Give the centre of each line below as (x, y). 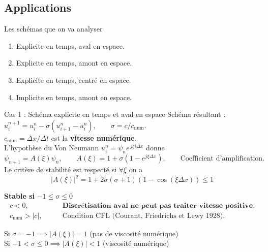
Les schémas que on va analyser (53, 29)
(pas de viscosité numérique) (134, 233)
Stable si (20, 196)
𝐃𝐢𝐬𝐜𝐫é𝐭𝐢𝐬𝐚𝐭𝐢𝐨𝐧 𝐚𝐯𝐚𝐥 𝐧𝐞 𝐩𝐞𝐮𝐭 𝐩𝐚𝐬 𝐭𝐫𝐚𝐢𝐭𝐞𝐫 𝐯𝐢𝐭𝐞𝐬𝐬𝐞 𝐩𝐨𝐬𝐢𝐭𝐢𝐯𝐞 (158, 206)
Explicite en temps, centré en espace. (73, 80)
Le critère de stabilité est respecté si (61, 169)
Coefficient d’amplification (221, 159)
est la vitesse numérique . (94, 137)
